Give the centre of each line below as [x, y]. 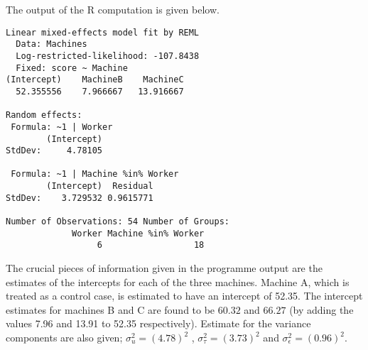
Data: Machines [52, 44]
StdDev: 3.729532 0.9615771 [80, 198]
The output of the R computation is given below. [113, 9]
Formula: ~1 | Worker [62, 127]
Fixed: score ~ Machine [72, 68]
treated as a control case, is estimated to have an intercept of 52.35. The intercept [184, 296]
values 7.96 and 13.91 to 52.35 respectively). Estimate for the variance [158, 323]
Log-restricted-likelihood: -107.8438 [108, 56]
